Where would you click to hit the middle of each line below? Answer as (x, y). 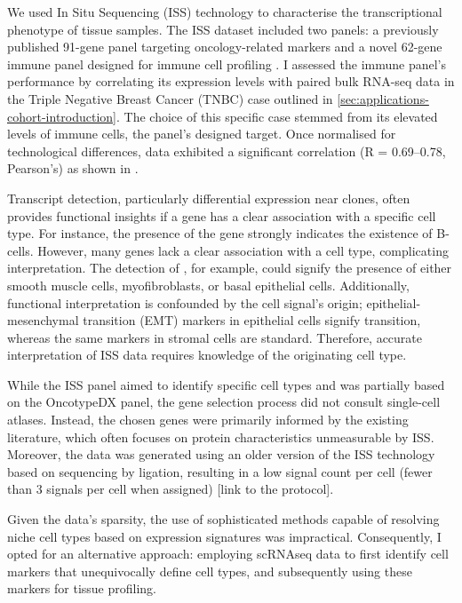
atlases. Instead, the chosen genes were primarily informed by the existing (208, 420)
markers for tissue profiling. (82, 588)
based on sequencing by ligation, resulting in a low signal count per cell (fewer (220, 471)
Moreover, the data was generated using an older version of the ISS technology (221, 454)
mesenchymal (43, 320)
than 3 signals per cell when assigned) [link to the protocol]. (171, 489)
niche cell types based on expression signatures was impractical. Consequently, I (224, 536)
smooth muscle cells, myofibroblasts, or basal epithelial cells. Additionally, (208, 285)
